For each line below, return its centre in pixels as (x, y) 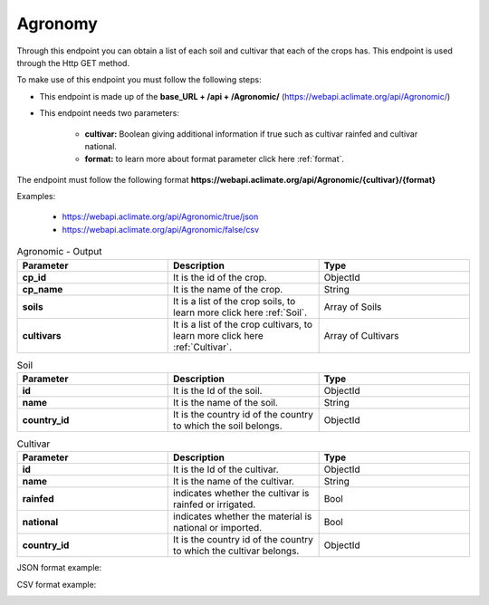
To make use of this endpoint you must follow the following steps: (139, 80)
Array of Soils (353, 306)
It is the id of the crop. (220, 277)
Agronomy (58, 24)
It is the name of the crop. (228, 289)
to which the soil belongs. (228, 426)
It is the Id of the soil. (218, 390)
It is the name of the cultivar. (234, 482)
